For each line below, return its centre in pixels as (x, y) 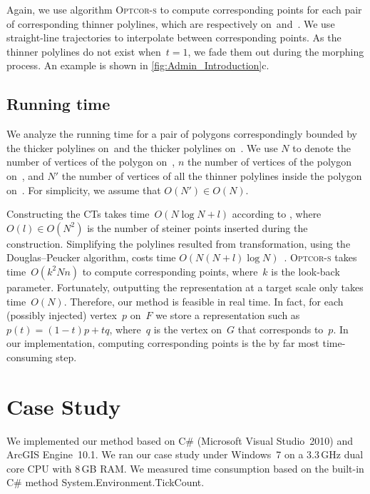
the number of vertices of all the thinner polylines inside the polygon (212, 175)
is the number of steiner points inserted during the (197, 227)
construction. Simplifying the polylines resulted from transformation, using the (179, 243)
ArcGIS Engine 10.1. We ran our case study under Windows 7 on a (155, 454)
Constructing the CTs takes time (78, 214)
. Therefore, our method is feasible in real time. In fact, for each (204, 301)
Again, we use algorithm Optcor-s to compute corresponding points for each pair (184, 9)
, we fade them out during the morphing (276, 51)
